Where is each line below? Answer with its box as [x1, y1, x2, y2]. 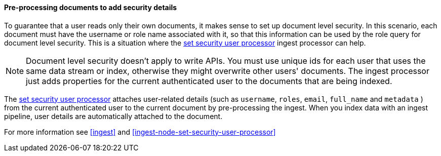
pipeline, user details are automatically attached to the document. [4, 111, 223, 121]
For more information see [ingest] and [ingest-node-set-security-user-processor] [4, 127, 276, 136]
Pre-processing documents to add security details [4, 3, 177, 12]
